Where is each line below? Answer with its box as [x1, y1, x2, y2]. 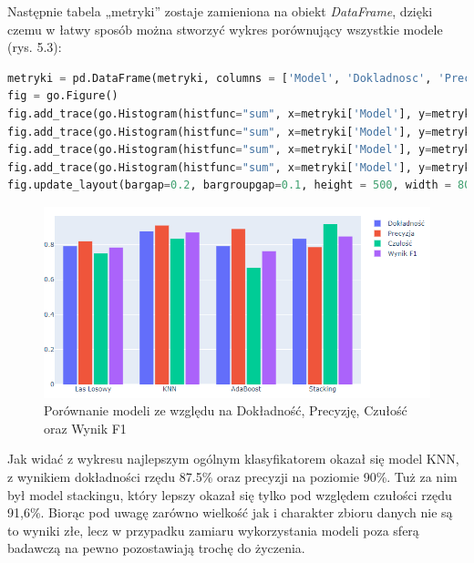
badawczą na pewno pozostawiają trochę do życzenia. [7, 538, 305, 558]
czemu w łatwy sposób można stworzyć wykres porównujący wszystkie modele [7, 19, 443, 38]
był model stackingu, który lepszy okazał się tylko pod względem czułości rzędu [7, 485, 452, 504]
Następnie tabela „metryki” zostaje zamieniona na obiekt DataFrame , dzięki [7, 2, 433, 20]
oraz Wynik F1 [44, 418, 127, 437]
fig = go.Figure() [7, 89, 118, 103]
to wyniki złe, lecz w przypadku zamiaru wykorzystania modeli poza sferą [7, 520, 419, 539]
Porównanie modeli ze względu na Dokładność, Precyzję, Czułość [44, 401, 407, 420]
